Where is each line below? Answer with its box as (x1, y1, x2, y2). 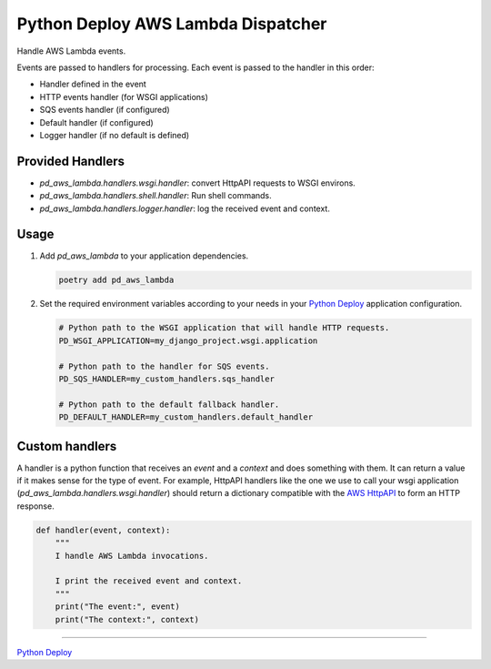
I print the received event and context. (55, 576, 243, 586)
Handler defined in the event (39, 78, 147, 90)
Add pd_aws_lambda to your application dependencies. (39, 250, 249, 261)
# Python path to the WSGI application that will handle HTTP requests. (58, 323, 390, 333)
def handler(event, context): (35, 524, 171, 535)
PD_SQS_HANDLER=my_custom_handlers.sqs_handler (58, 374, 275, 384)
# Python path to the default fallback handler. (58, 399, 280, 410)
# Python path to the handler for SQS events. (58, 360, 270, 371)
